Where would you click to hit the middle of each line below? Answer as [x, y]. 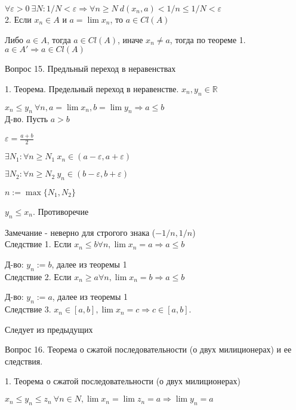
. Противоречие [61, 211]
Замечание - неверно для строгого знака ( [80, 232]
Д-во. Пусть [27, 119]
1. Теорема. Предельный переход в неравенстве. [92, 88]
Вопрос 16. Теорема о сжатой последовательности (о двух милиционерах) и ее [148, 349]
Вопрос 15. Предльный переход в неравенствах [90, 69]
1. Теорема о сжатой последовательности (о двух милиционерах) [123, 381]
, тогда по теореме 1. [208, 39]
